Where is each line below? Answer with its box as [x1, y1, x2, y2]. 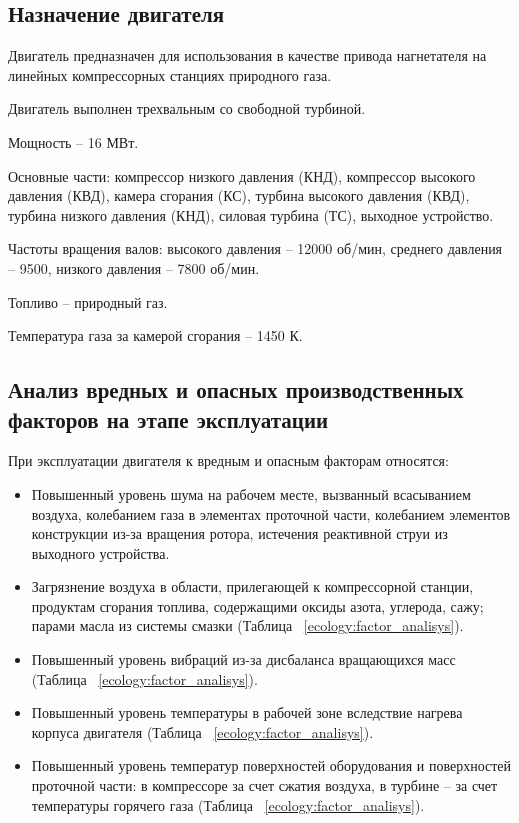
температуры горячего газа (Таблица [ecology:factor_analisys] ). [31, 794, 425, 815]
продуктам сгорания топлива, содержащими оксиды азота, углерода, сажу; [31, 595, 484, 616]
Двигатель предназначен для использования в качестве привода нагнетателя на [8, 45, 487, 66]
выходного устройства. [31, 542, 170, 563]
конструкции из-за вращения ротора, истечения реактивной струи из [31, 523, 448, 544]
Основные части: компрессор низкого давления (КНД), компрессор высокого [8, 165, 476, 186]
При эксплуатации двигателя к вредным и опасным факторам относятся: [8, 450, 449, 471]
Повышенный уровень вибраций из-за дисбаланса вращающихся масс [31, 649, 456, 670]
